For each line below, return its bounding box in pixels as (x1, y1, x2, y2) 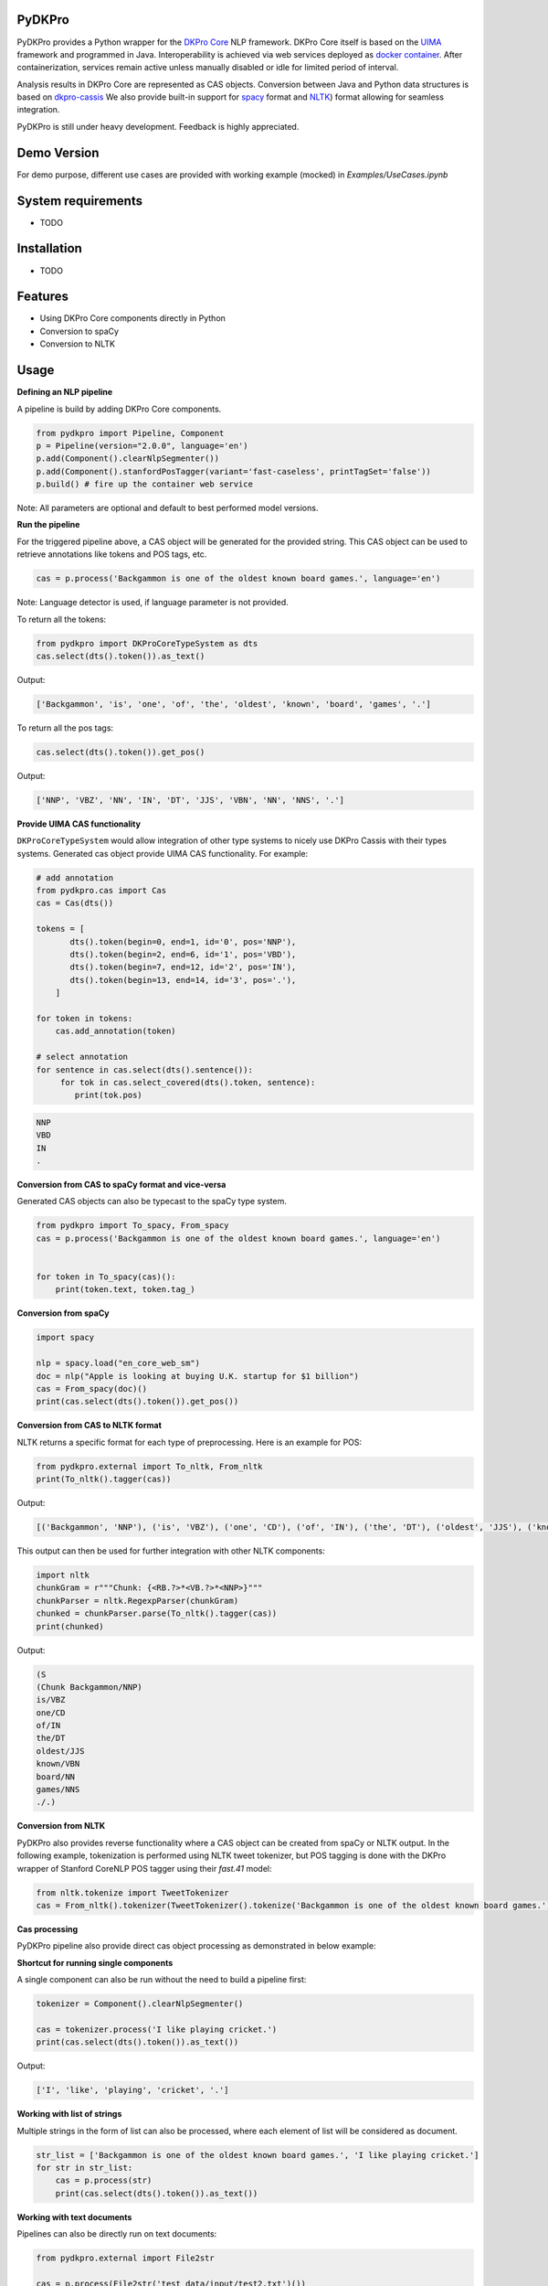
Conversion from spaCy (16, 1308, 110, 1319)
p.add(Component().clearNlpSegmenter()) (36, 454, 219, 464)
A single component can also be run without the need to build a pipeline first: (16, 1974, 307, 1985)
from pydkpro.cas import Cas (36, 885, 167, 896)
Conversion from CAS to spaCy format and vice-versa (16, 1180, 227, 1191)
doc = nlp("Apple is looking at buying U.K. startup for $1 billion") (36, 1371, 360, 1381)
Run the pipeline (16, 519, 80, 530)
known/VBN (36, 1758, 80, 1769)
